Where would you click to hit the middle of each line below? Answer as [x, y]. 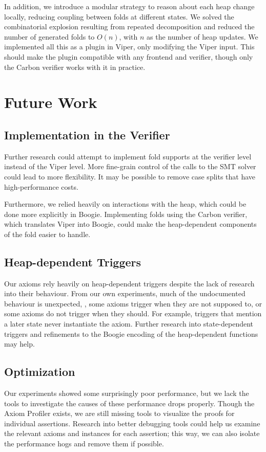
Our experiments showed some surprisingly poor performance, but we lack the [127, 393]
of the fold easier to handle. [47, 234]
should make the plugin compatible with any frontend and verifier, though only [129, 56]
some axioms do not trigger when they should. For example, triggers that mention [133, 313]
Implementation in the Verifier [87, 134]
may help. [19, 344]
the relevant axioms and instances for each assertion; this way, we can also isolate [132, 433]
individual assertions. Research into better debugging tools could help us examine [132, 423]
